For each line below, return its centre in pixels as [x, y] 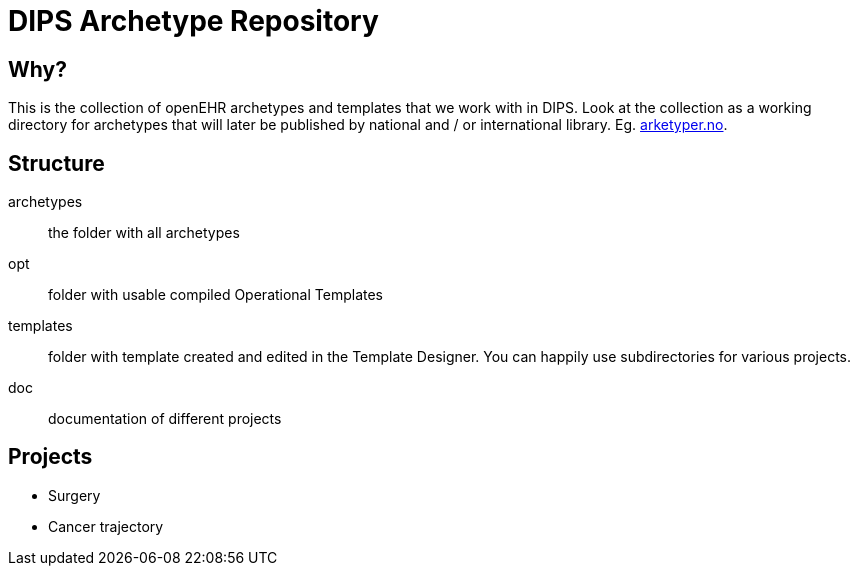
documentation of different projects [165, 419]
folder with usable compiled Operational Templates [216, 295]
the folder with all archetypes [144, 233]
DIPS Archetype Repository [193, 21]
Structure [56, 163]
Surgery [74, 495]
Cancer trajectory [106, 526]
